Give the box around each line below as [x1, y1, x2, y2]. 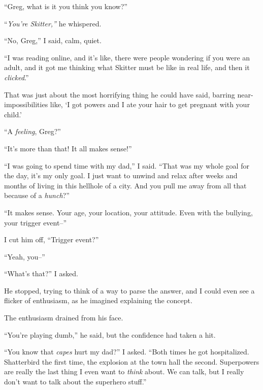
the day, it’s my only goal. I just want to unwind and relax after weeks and [4, 170, 238, 181]
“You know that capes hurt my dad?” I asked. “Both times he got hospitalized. [4, 346, 249, 357]
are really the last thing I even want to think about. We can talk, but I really [4, 366, 244, 377]
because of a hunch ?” [4, 190, 70, 201]
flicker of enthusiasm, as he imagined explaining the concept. [4, 295, 192, 306]
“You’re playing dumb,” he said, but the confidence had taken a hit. [4, 329, 216, 340]
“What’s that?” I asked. [4, 268, 78, 279]
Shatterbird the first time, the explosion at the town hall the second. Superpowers [4, 356, 259, 367]
